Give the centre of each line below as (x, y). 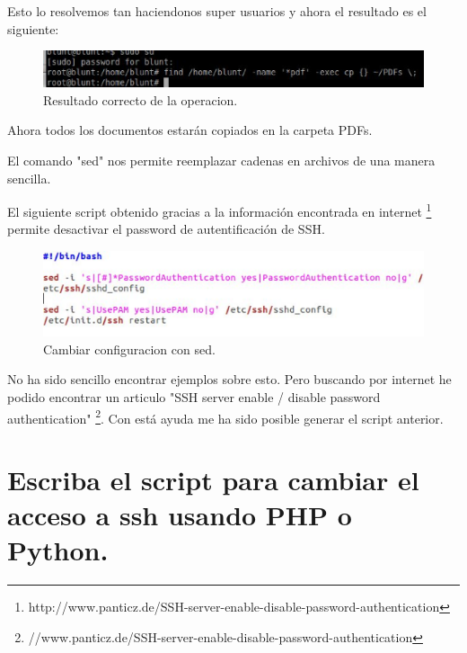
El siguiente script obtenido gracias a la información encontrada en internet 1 (220, 210)
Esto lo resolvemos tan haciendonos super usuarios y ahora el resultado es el (217, 11)
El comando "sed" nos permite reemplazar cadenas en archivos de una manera (221, 160)
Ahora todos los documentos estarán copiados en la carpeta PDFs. (190, 130)
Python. (58, 550)
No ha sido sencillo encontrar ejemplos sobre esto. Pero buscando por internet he (229, 379)
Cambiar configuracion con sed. (129, 349)
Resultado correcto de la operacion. (141, 99)
